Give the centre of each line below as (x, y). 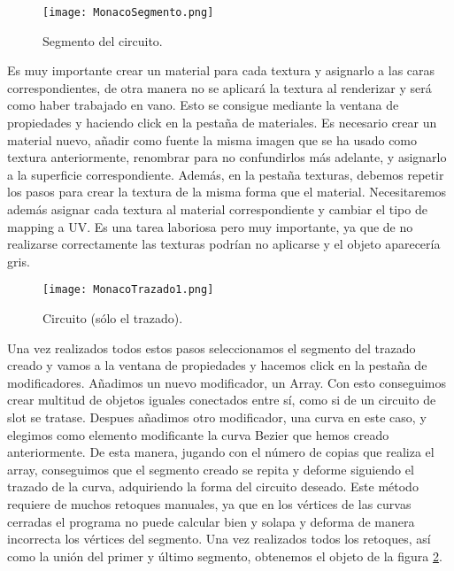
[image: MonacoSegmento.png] (128, 12)
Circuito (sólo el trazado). (113, 318)
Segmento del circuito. (103, 40)
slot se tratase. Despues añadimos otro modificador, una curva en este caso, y (217, 417)
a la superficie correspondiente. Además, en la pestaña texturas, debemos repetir (226, 174)
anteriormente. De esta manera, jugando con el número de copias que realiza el (221, 452)
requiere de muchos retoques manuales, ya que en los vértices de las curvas (209, 503)
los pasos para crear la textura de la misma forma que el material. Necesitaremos (227, 192)
